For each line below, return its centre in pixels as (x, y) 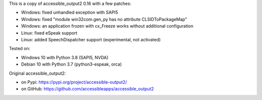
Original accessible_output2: (37, 73)
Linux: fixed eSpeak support (49, 33)
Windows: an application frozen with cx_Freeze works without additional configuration (107, 26)
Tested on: (20, 49)
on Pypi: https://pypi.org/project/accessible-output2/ (74, 82)
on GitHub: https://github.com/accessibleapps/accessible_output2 (88, 89)
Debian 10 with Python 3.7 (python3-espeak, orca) (72, 64)
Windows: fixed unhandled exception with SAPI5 (70, 13)
